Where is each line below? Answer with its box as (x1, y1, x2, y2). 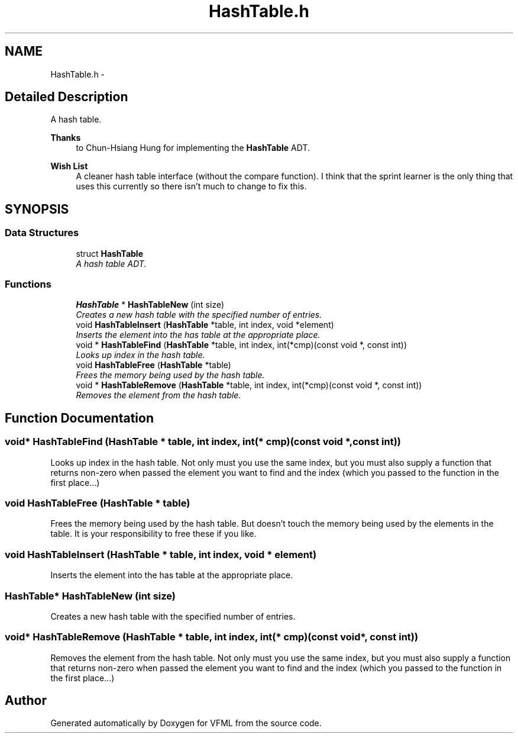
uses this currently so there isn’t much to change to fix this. (76, 181, 307, 192)
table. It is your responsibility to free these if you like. (50, 528, 257, 539)
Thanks (50, 133, 81, 143)
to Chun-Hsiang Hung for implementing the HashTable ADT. (76, 143, 310, 153)
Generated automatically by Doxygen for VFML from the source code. (50, 718, 322, 729)
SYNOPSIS (5, 201, 69, 217)
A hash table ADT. (76, 258, 147, 269)
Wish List (50, 161, 88, 172)
